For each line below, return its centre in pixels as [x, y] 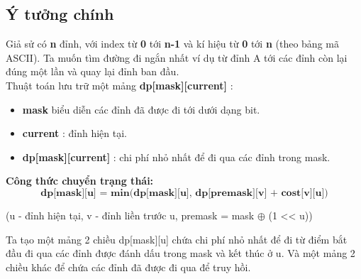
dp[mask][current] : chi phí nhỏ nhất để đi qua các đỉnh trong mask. [176, 157]
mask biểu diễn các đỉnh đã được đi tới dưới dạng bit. [141, 109]
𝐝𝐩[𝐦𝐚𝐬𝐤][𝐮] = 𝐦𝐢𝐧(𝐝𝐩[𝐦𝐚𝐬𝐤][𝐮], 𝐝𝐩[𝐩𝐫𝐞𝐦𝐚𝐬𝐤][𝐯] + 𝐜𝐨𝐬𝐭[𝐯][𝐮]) [184, 193]
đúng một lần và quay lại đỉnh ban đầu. [93, 71]
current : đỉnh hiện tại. [75, 133]
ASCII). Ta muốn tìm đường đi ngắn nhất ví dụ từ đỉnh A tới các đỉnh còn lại [177, 57]
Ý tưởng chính [60, 14]
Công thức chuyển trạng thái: [80, 181]
